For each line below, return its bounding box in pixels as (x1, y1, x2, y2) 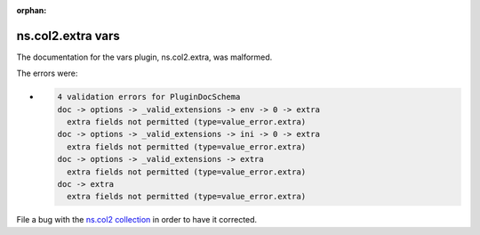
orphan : (16, 5, 47, 15)
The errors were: (16, 68, 78, 79)
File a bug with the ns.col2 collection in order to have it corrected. (16, 215, 258, 225)
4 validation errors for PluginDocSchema (57, 92, 241, 102)
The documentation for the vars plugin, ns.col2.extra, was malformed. (16, 52, 273, 62)
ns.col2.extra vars (16, 28, 120, 44)
